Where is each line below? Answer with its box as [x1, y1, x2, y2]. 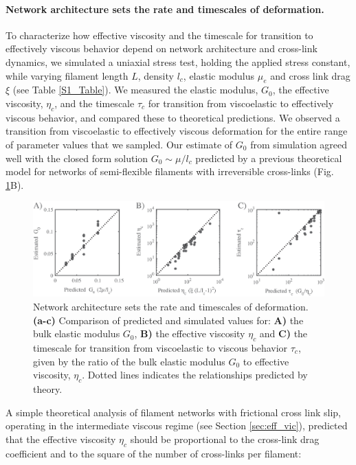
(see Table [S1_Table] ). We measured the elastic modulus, [12, 82, 258, 97]
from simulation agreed [250, 137, 348, 151]
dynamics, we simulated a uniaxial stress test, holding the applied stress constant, [5, 54, 351, 69]
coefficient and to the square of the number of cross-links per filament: [5, 446, 302, 460]
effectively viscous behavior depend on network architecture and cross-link [5, 41, 318, 56]
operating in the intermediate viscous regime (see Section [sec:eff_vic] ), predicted [5, 418, 348, 433]
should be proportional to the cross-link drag [130, 431, 320, 446]
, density [137, 68, 174, 82]
